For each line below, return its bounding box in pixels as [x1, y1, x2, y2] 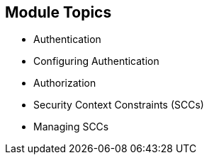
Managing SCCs [33, 121, 109, 133]
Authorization [33, 77, 96, 90]
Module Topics [5, 4, 112, 21]
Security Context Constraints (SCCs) [33, 99, 204, 111]
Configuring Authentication [33, 55, 159, 68]
